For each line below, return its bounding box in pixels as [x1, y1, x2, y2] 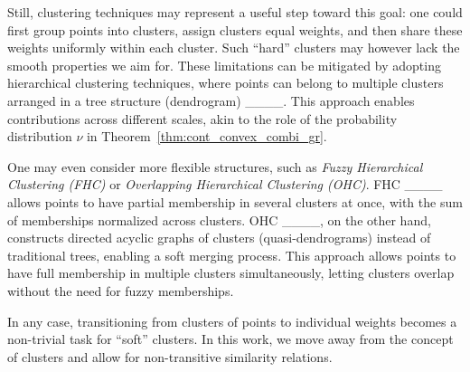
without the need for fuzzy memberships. [7, 281, 234, 300]
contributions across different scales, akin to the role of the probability [7, 109, 398, 128]
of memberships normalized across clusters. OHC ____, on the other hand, [7, 210, 431, 229]
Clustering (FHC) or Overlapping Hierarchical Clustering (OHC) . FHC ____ [7, 175, 443, 194]
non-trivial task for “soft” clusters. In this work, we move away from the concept [7, 329, 454, 348]
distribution [7, 127, 72, 146]
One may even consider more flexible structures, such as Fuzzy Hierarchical [7, 157, 423, 176]
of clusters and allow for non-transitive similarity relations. [7, 347, 333, 366]
